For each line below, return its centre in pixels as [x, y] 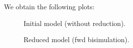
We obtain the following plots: [49, 6]
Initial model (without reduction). [75, 23]
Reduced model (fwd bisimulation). [77, 39]
